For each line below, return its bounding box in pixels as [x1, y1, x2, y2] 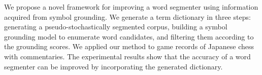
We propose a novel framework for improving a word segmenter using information [4, 2, 258, 12]
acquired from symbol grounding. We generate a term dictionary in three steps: [4, 11, 251, 22]
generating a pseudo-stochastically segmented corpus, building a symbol [4, 21, 227, 32]
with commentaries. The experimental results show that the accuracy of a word [4, 51, 251, 61]
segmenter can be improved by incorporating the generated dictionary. [4, 61, 223, 71]
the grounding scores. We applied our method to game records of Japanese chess [4, 41, 254, 52]
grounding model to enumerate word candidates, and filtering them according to [4, 31, 254, 42]
